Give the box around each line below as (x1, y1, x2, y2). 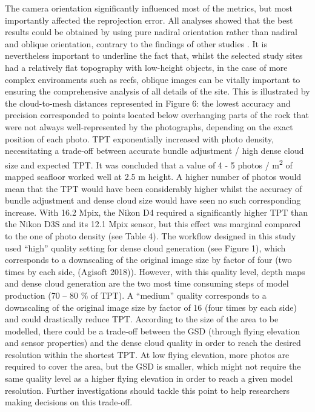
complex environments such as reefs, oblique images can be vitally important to (5, 73, 300, 85)
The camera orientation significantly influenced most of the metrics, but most (5, 2, 293, 14)
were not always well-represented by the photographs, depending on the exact (5, 120, 293, 133)
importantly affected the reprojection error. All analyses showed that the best (5, 13, 293, 26)
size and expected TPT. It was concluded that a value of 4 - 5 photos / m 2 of (5, 156, 293, 171)
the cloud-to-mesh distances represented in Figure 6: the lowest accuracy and (5, 96, 291, 109)
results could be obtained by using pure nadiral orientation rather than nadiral (5, 25, 297, 38)
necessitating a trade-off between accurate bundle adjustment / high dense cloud (5, 144, 304, 157)
